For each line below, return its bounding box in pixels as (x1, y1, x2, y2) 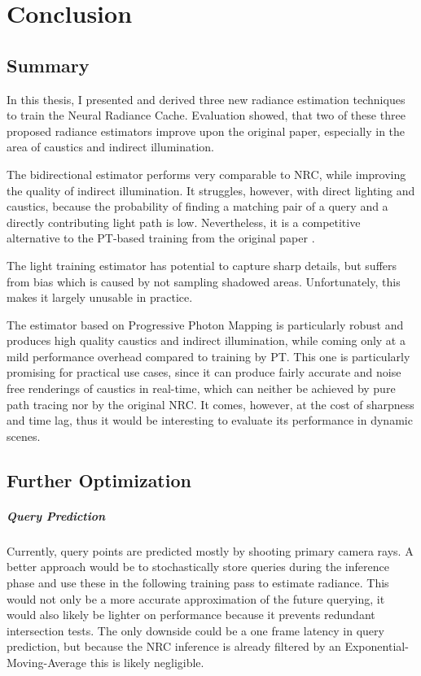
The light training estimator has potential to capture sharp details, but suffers (7, 256, 397, 273)
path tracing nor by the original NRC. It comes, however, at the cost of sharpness (7, 395, 414, 412)
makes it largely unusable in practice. (7, 289, 193, 306)
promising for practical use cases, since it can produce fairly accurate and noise (7, 364, 401, 381)
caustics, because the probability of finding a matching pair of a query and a (7, 198, 388, 215)
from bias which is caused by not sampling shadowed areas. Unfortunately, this (7, 273, 401, 290)
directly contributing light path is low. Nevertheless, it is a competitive (7, 213, 361, 230)
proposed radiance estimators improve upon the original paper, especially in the (7, 122, 406, 139)
